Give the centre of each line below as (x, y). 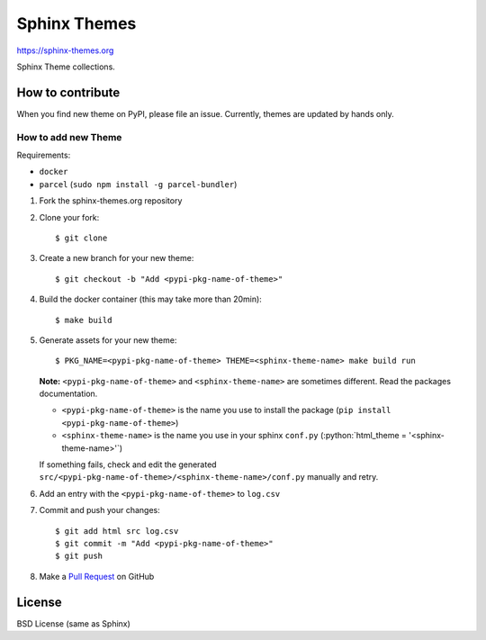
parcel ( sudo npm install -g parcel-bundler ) (138, 184)
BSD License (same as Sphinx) (73, 623)
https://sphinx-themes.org (65, 50)
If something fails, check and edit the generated (128, 464)
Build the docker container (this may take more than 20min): (151, 299)
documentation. (68, 394)
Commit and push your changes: (100, 510)
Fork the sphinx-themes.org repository (111, 201)
